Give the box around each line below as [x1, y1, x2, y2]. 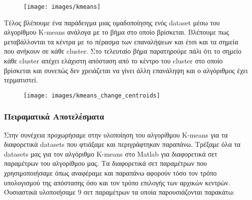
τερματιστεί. [4, 75, 38, 85]
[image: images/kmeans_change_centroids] [23, 92, 160, 99]
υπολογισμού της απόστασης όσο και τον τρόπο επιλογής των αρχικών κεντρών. [4, 177, 230, 187]
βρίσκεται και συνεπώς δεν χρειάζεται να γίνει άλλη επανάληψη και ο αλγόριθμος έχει [4, 65, 248, 75]
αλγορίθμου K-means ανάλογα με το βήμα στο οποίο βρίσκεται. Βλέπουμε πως [4, 27, 229, 37]
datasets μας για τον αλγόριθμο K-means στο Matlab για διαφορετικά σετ [4, 148, 217, 159]
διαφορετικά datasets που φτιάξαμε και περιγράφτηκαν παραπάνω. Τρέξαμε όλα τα [4, 139, 241, 149]
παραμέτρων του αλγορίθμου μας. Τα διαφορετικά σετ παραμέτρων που [4, 158, 207, 168]
